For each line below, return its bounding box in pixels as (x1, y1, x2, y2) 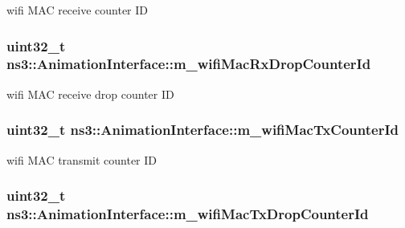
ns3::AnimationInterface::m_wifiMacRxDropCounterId (6, 54, 371, 74)
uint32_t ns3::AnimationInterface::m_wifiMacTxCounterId (6, 120, 399, 140)
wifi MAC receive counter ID (6, 2, 149, 18)
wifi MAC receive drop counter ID (6, 85, 174, 102)
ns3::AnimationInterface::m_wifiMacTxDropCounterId (6, 203, 369, 223)
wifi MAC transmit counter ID (6, 151, 157, 168)
